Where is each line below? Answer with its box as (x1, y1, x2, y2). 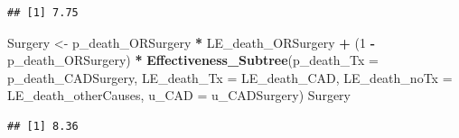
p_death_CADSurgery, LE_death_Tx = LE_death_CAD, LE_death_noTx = (7, 68, 453, 87)
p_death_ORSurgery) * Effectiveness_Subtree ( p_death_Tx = (7, 51, 379, 69)
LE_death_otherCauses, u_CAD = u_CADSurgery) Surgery (7, 86, 351, 105)
